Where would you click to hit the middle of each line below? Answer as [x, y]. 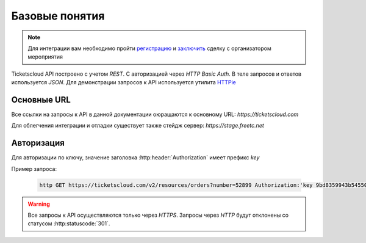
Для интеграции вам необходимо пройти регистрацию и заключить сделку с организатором [149, 48]
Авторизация [38, 143]
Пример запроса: [34, 169]
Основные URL [41, 100]
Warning [39, 204]
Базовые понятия [58, 16]
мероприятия [45, 57]
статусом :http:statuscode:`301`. [69, 223]
